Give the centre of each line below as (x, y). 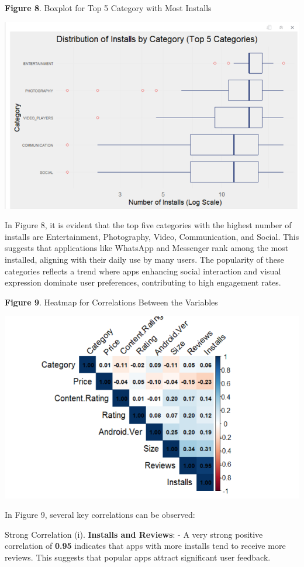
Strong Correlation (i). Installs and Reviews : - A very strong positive (134, 534)
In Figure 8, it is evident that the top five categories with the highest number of (148, 225)
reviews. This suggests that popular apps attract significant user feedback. (138, 557)
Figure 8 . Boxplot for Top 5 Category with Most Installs (108, 8)
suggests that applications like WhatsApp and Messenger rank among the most (147, 248)
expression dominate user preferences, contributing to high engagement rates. (143, 282)
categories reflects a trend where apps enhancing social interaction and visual (143, 271)
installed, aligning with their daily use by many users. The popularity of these (144, 259)
